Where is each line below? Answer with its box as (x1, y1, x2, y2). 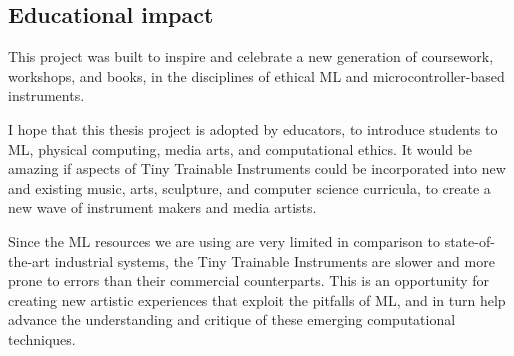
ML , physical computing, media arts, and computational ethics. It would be (8, 138, 473, 159)
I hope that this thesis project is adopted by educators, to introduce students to (8, 118, 498, 139)
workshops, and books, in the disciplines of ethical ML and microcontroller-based (8, 65, 505, 86)
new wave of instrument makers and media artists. (8, 197, 317, 218)
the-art (8, 250, 51, 271)
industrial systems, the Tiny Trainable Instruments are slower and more (54, 250, 495, 271)
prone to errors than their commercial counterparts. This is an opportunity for (8, 270, 490, 291)
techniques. (8, 328, 76, 349)
